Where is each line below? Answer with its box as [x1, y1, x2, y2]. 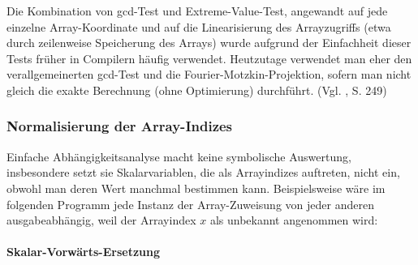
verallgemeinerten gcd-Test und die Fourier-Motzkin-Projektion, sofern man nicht [6, 66, 412, 83]
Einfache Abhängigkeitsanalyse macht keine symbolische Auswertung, [6, 147, 351, 165]
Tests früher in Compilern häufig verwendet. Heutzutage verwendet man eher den [6, 49, 412, 66]
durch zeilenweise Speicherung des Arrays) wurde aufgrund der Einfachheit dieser [6, 34, 412, 51]
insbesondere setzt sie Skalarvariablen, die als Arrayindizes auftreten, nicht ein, [6, 164, 400, 181]
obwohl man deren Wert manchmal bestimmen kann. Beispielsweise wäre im [6, 179, 386, 196]
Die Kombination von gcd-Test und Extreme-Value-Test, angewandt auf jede [6, 2, 388, 19]
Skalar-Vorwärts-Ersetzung [6, 243, 160, 260]
